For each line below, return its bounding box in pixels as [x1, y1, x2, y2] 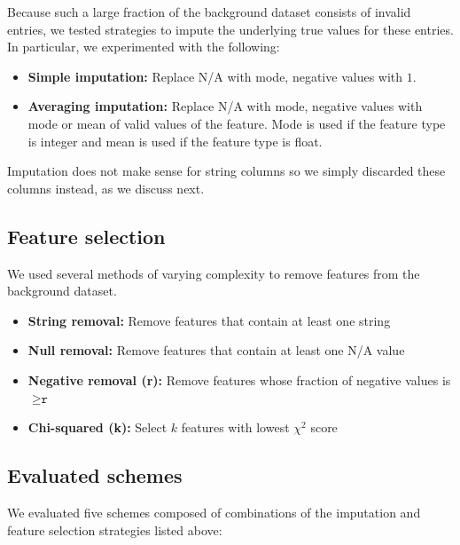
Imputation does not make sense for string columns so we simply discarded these [7, 162, 446, 180]
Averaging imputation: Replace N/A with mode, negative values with [27, 97, 423, 115]
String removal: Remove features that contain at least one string [27, 311, 391, 329]
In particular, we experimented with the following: [7, 37, 280, 56]
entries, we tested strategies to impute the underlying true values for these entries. [7, 20, 454, 38]
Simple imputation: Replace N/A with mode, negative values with [27, 67, 403, 85]
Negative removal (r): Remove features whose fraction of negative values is [27, 370, 451, 389]
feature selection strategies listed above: [7, 520, 222, 539]
